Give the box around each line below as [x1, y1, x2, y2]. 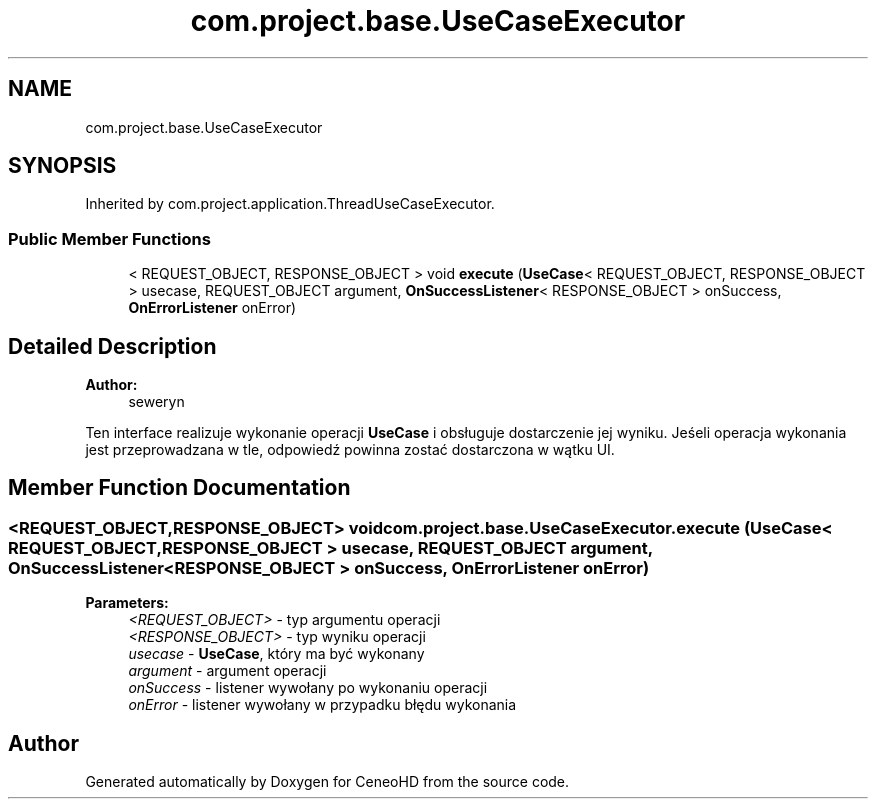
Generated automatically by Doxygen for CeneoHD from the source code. [85, 773, 570, 791]
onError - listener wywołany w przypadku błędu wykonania [128, 696, 517, 714]
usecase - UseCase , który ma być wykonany [128, 645, 425, 663]
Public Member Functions [8, 228, 211, 249]
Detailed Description [8, 333, 217, 359]
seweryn [128, 393, 185, 411]
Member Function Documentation [8, 475, 351, 501]
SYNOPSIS [8, 153, 117, 179]
